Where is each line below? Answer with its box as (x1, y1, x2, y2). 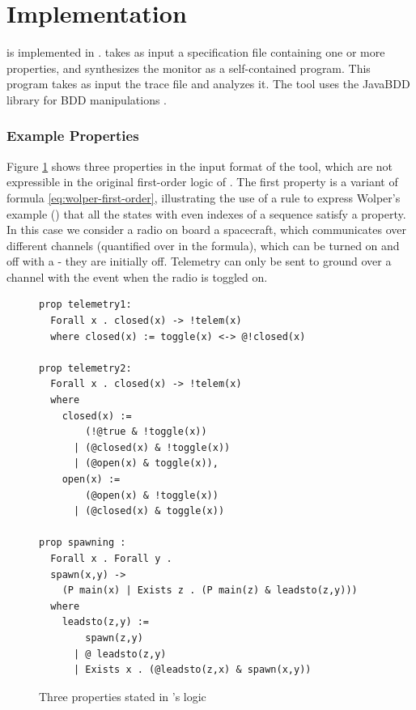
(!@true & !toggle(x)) (85, 426, 207, 438)
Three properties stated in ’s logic (39, 687, 206, 704)
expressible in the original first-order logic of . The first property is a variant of (6, 173, 398, 190)
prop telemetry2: (39, 362, 132, 374)
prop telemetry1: (39, 299, 132, 311)
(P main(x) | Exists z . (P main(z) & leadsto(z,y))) (62, 585, 358, 597)
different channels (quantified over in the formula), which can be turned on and (6, 236, 400, 253)
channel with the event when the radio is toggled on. (6, 268, 268, 285)
